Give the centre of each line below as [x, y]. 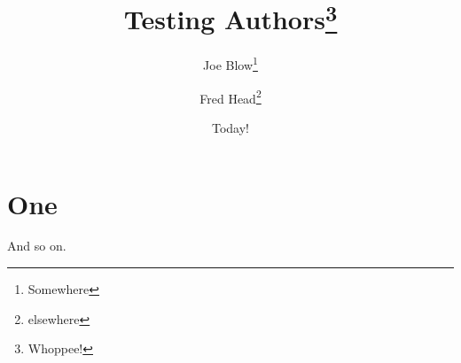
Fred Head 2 [230, 97]
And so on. [37, 246]
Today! [230, 127]
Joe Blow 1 [230, 64]
